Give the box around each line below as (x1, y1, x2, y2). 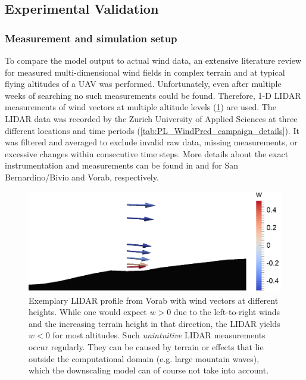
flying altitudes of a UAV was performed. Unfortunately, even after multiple (5, 77, 282, 90)
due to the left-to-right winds (173, 306, 280, 318)
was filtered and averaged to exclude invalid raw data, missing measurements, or (5, 136, 298, 148)
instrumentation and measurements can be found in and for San (5, 159, 239, 172)
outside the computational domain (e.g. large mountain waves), (29, 352, 260, 365)
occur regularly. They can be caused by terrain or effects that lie (29, 341, 264, 353)
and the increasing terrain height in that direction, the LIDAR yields (29, 317, 280, 329)
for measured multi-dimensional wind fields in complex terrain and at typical (5, 66, 285, 78)
